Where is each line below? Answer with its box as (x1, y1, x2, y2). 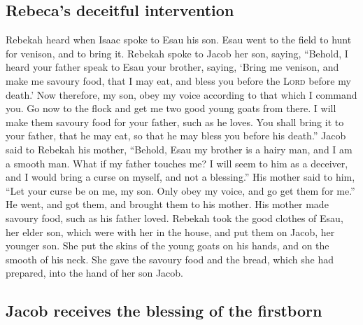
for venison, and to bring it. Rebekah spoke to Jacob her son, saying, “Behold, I (6, 46, 348, 60)
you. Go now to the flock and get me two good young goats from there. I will (6, 101, 336, 116)
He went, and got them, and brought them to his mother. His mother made (6, 197, 329, 212)
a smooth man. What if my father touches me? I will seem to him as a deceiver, (6, 155, 348, 170)
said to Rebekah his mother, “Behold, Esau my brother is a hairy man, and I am (6, 141, 353, 156)
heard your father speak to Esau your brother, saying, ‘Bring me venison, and (6, 60, 339, 74)
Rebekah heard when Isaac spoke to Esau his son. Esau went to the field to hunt (6, 32, 352, 47)
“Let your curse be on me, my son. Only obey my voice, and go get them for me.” (6, 183, 355, 198)
